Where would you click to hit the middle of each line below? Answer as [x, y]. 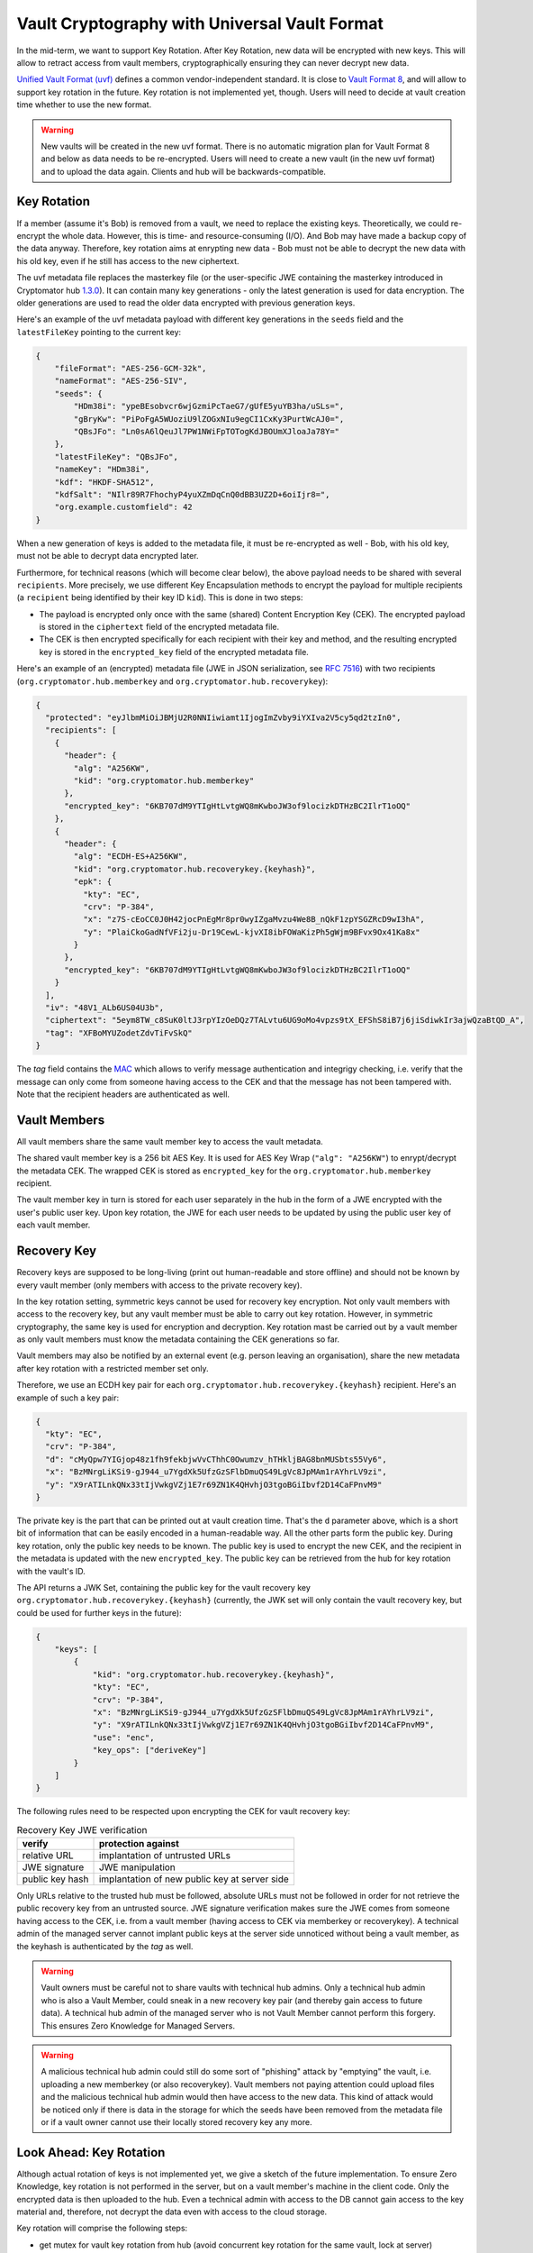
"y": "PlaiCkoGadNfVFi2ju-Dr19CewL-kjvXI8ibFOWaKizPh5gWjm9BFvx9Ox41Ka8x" [251, 932]
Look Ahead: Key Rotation [91, 2153]
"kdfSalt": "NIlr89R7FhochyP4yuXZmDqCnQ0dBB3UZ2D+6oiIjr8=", [192, 494]
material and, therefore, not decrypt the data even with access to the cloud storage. [172, 2212]
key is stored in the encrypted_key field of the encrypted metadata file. [174, 652]
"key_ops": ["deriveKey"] [149, 1750]
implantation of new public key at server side [194, 1879]
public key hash [55, 1879]
